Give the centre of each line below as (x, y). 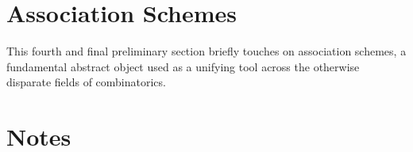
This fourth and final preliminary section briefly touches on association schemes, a (206, 51)
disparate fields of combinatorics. (86, 82)
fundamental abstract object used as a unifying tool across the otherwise (183, 66)
